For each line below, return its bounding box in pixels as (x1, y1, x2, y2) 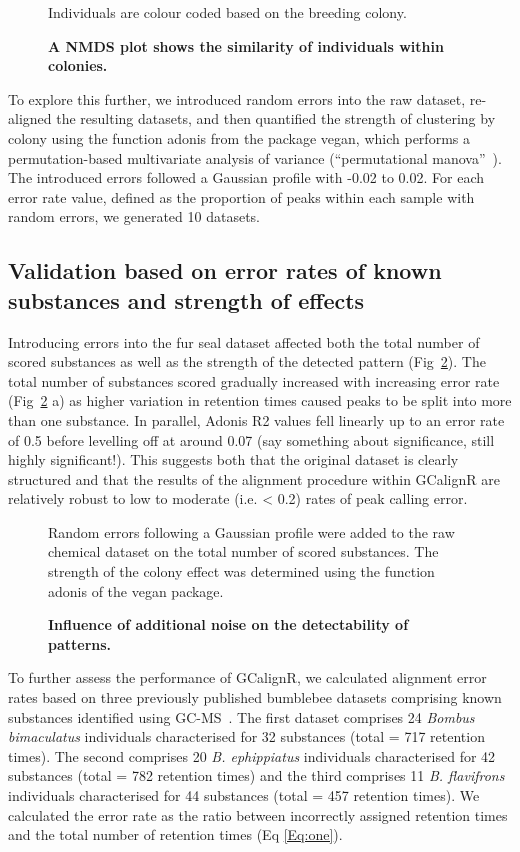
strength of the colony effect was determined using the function (48, 561, 435, 582)
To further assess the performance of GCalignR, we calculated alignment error (8, 667, 487, 688)
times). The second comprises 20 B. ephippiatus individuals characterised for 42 (8, 745, 496, 766)
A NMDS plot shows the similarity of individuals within (48, 35, 444, 56)
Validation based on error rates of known (8, 255, 442, 286)
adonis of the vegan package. (48, 580, 224, 601)
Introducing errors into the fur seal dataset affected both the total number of (8, 331, 480, 352)
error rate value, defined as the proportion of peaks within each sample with (8, 186, 475, 207)
